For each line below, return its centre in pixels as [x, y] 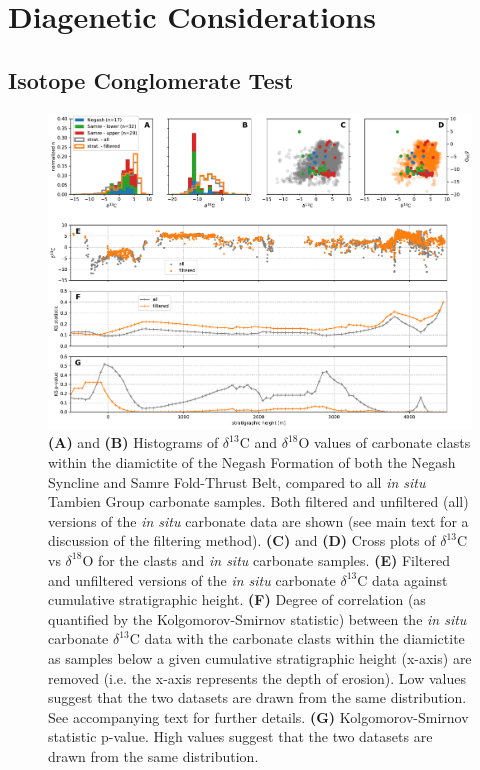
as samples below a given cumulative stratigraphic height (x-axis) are [260, 657]
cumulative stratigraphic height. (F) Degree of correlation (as [237, 599]
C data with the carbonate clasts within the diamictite [297, 638]
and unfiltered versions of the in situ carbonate [192, 579]
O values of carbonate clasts [384, 442]
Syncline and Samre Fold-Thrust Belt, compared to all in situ [237, 481]
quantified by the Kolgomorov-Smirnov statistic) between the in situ [257, 618]
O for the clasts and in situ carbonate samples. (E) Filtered [266, 559]
